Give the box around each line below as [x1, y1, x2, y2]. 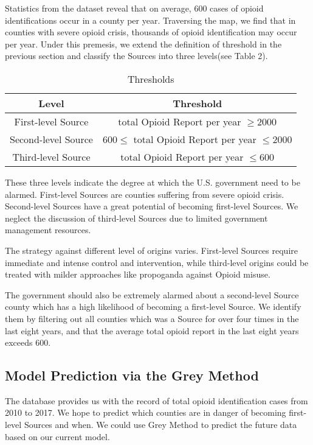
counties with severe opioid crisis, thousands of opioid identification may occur [5, 26, 297, 38]
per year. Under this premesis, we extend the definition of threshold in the [5, 37, 282, 50]
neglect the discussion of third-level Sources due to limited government [5, 211, 268, 224]
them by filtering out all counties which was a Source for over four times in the [5, 312, 299, 324]
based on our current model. [5, 430, 110, 443]
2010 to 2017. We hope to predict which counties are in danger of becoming [5, 406, 286, 419]
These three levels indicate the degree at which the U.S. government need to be [5, 175, 300, 188]
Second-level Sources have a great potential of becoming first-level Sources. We [5, 200, 298, 212]
